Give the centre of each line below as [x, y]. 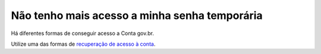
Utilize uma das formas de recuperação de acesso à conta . [83, 44]
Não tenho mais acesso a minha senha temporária [137, 15]
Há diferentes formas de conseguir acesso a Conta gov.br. [83, 33]
